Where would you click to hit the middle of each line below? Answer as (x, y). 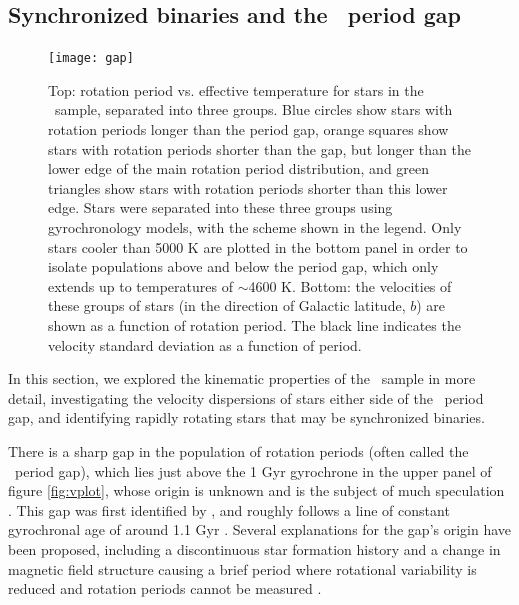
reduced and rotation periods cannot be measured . (165, 588)
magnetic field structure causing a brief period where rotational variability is (242, 568)
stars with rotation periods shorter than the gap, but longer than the (259, 148)
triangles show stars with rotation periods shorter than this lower (248, 187)
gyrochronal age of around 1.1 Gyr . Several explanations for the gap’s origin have (260, 529)
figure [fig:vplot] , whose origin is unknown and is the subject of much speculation (256, 490)
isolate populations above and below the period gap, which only (243, 266)
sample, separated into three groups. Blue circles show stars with (253, 109)
